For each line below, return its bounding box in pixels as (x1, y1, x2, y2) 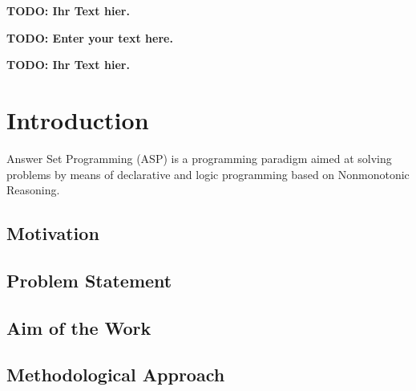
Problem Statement (6, 267, 172, 292)
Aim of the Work (6, 315, 151, 340)
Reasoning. (6, 181, 60, 198)
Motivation (6, 221, 99, 246)
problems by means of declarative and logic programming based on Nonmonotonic (6, 165, 410, 182)
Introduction (6, 103, 149, 136)
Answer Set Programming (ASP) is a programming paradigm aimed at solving (6, 149, 392, 166)
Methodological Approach (6, 362, 225, 387)
